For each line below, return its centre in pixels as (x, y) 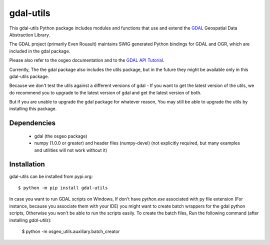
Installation (27, 164)
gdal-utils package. (29, 76)
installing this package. (33, 109)
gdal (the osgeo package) (61, 136)
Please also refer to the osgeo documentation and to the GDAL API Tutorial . (87, 60)
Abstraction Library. (29, 34)
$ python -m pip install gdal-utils (63, 188)
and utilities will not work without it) (71, 150)
